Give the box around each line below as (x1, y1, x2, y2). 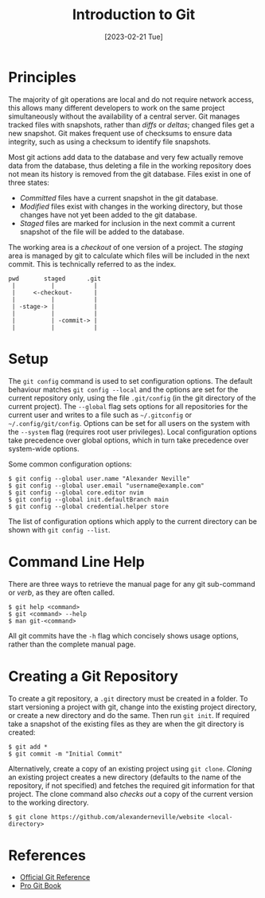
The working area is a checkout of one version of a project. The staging (8, 242, 244, 252)
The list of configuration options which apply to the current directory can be (8, 516, 257, 526)
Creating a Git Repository (8, 667, 179, 685)
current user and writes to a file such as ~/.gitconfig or (8, 410, 193, 420)
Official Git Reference (19, 873, 91, 882)
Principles (8, 68, 77, 86)
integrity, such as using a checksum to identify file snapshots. (8, 137, 211, 146)
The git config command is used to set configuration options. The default (8, 376, 253, 385)
